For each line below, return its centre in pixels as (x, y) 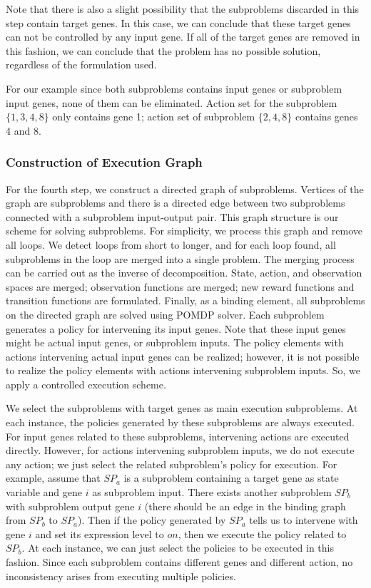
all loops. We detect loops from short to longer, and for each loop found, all (171, 244)
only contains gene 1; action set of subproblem (154, 117)
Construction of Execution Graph (104, 162)
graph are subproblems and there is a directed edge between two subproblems (176, 203)
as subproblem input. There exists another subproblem (212, 492)
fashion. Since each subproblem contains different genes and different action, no (179, 562)
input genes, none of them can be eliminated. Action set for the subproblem (172, 102)
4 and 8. (24, 130)
